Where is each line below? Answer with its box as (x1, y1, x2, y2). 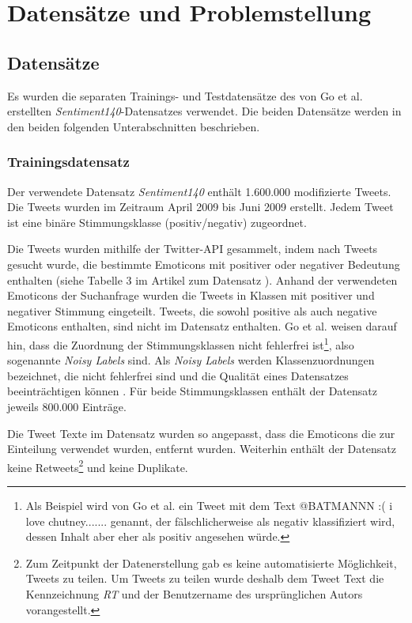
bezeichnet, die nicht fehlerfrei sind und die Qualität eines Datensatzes (7, 367, 349, 383)
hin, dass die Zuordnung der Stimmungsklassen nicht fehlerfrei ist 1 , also (7, 334, 354, 353)
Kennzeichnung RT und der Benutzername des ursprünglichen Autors (25, 585, 363, 602)
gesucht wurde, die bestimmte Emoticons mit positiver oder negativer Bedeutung (7, 255, 400, 272)
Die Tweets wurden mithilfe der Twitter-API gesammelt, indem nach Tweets (7, 240, 378, 257)
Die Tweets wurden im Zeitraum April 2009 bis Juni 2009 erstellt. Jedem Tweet (7, 198, 394, 215)
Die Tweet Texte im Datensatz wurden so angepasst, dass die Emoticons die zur (7, 425, 395, 441)
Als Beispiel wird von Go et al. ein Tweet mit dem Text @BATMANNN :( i (25, 497, 393, 513)
